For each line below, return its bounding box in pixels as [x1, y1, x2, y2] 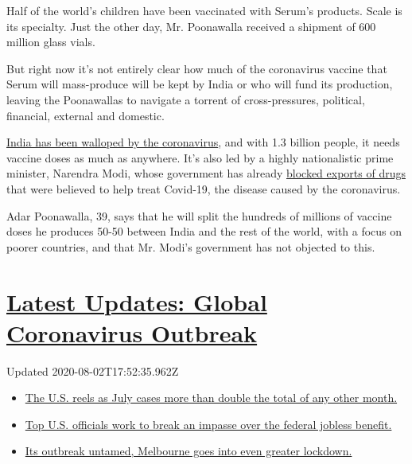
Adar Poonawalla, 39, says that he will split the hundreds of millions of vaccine [6, 207, 392, 224]
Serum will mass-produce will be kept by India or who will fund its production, [6, 76, 393, 92]
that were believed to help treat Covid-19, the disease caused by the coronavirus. [6, 180, 401, 197]
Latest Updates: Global [6, 285, 267, 318]
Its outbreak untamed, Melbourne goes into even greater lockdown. [25, 443, 352, 459]
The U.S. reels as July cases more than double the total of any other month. [25, 389, 398, 406]
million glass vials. [6, 33, 95, 50]
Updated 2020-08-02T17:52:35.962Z [6, 362, 179, 379]
